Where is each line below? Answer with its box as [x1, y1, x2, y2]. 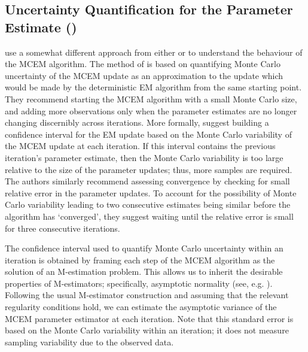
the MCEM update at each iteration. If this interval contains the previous [5, 139, 276, 152]
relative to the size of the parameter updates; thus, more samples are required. [5, 163, 292, 175]
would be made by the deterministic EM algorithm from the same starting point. [5, 81, 302, 93]
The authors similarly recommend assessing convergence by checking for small [5, 175, 290, 187]
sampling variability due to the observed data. [5, 335, 174, 348]
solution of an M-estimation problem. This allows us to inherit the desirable [5, 265, 283, 278]
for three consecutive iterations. [5, 221, 120, 234]
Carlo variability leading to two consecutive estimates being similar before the [5, 198, 291, 211]
